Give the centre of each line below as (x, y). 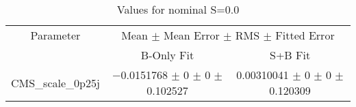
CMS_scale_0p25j (55, 82)
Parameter (55, 35)
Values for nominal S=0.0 (178, 9)
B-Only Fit (167, 55)
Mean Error (191, 35)
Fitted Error (305, 35)
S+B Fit (290, 55)
